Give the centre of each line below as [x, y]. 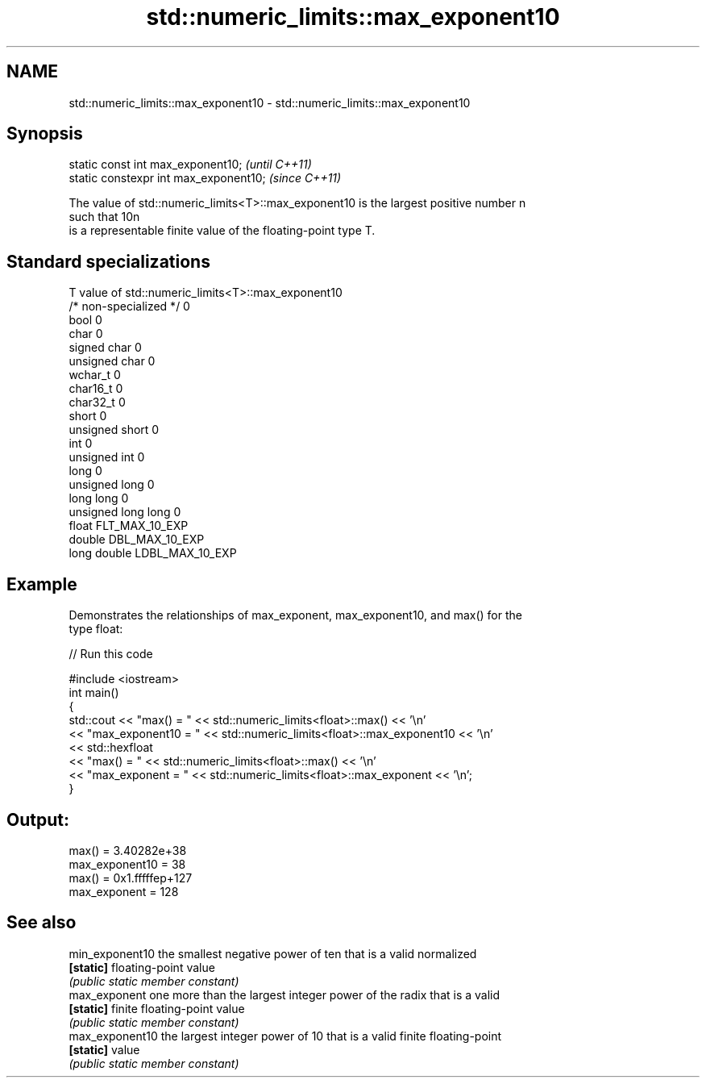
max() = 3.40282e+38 [128, 850]
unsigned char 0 [112, 361]
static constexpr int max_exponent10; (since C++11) [205, 178]
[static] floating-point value [142, 967]
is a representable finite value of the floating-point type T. [222, 231]
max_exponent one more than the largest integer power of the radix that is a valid [284, 994]
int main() [94, 693]
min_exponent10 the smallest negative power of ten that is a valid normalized [273, 953]
